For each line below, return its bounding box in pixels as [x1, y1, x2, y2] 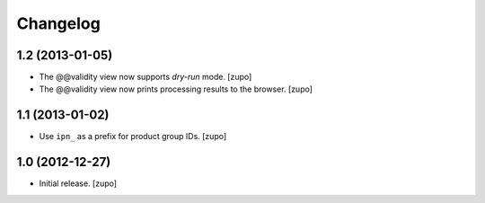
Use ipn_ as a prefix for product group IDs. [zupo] [39, 131, 227, 142]
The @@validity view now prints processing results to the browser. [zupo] [39, 84, 313, 94]
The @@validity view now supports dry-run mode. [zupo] [39, 72, 252, 83]
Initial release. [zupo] [39, 178, 117, 189]
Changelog [16, 13, 101, 33]
